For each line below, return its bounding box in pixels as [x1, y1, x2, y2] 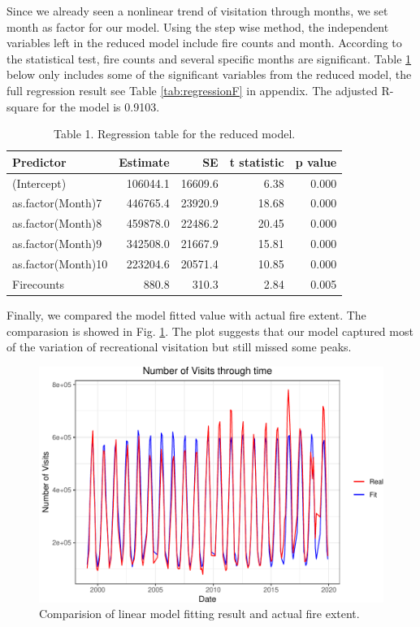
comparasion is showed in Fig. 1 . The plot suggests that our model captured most [6, 322, 414, 339]
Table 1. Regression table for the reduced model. [54, 125, 296, 142]
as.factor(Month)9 [12, 235, 102, 252]
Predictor [12, 153, 67, 170]
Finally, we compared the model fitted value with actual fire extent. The [6, 306, 366, 323]
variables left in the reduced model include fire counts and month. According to [6, 34, 402, 51]
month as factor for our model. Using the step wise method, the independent [6, 18, 389, 35]
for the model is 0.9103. [42, 98, 160, 115]
